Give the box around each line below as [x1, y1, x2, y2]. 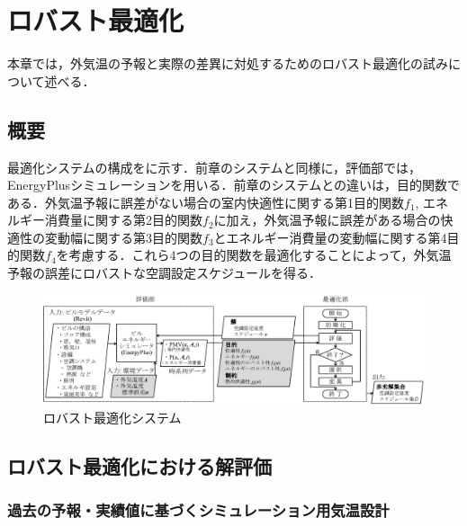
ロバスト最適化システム [43, 407, 182, 426]
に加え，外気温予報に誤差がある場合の [213, 210, 441, 229]
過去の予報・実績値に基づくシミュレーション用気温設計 [7, 499, 390, 522]
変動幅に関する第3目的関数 [44, 227, 202, 246]
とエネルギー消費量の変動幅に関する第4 [213, 227, 447, 246]
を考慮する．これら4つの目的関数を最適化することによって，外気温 [56, 245, 452, 264]
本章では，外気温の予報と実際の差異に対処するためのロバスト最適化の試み [7, 54, 448, 73]
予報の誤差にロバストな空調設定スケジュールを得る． [7, 263, 322, 282]
